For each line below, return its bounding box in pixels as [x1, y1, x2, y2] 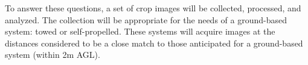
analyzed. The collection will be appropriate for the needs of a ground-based [5, 13, 287, 26]
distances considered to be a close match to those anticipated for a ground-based [5, 36, 303, 49]
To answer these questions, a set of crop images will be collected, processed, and [5, 2, 301, 14]
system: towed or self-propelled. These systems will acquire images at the [5, 25, 275, 38]
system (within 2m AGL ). [5, 48, 100, 61]
